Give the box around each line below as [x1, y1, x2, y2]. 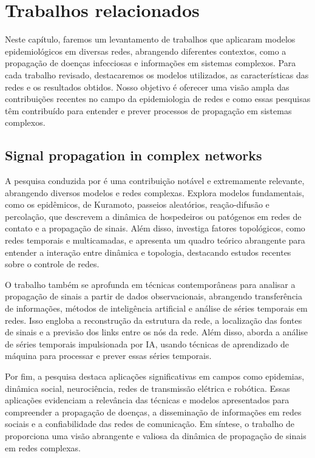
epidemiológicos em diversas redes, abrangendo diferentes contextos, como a [5, 44, 286, 57]
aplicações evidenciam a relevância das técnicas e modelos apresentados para [5, 394, 290, 406]
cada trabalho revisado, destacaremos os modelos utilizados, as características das [5, 68, 309, 81]
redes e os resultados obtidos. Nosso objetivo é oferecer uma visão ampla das [5, 80, 290, 93]
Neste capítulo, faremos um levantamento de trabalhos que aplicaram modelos [5, 33, 296, 46]
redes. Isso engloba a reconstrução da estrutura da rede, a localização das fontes [5, 313, 302, 326]
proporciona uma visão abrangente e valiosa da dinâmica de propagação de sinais [5, 429, 307, 442]
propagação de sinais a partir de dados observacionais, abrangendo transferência [5, 290, 302, 302]
